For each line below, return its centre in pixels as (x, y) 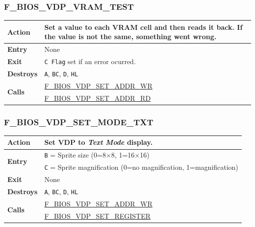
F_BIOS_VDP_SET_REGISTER (97, 216)
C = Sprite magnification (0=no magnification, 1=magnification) (141, 167)
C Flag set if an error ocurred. (90, 61)
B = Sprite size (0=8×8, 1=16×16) (97, 155)
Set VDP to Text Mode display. (99, 142)
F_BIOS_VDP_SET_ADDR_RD (98, 98)
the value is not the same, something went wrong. (130, 36)
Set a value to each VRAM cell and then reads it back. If (143, 27)
